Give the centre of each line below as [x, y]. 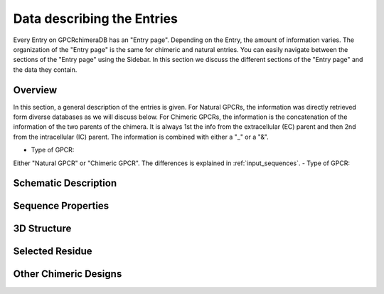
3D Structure [42, 229]
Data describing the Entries [95, 19]
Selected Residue [53, 252]
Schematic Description [65, 183]
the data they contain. [45, 69]
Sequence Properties [61, 206]
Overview [35, 90]
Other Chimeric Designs [68, 274]
